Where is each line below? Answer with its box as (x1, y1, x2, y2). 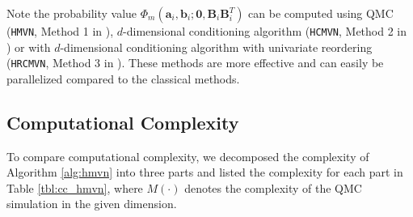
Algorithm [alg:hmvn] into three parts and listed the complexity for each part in (6, 164, 403, 181)
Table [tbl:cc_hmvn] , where (6, 179, 143, 196)
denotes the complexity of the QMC (184, 179, 362, 196)
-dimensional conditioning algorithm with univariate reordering (60, 38, 373, 55)
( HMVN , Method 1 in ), (6, 23, 114, 39)
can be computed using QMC (248, 5, 394, 21)
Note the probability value (6, 5, 137, 21)
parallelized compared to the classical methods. (6, 70, 240, 87)
